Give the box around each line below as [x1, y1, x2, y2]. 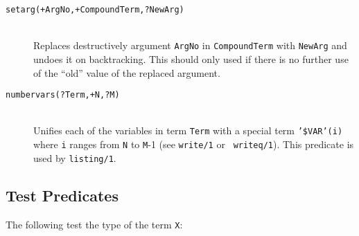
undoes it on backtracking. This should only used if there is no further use [33, 51, 349, 66]
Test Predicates [6, 184, 119, 206]
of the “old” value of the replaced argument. [33, 65, 220, 80]
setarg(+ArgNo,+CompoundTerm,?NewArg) [6, 5, 184, 15]
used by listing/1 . [33, 150, 116, 165]
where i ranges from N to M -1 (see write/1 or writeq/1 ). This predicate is [33, 137, 354, 151]
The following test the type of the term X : [6, 217, 183, 231]
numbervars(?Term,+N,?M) [6, 90, 120, 100]
